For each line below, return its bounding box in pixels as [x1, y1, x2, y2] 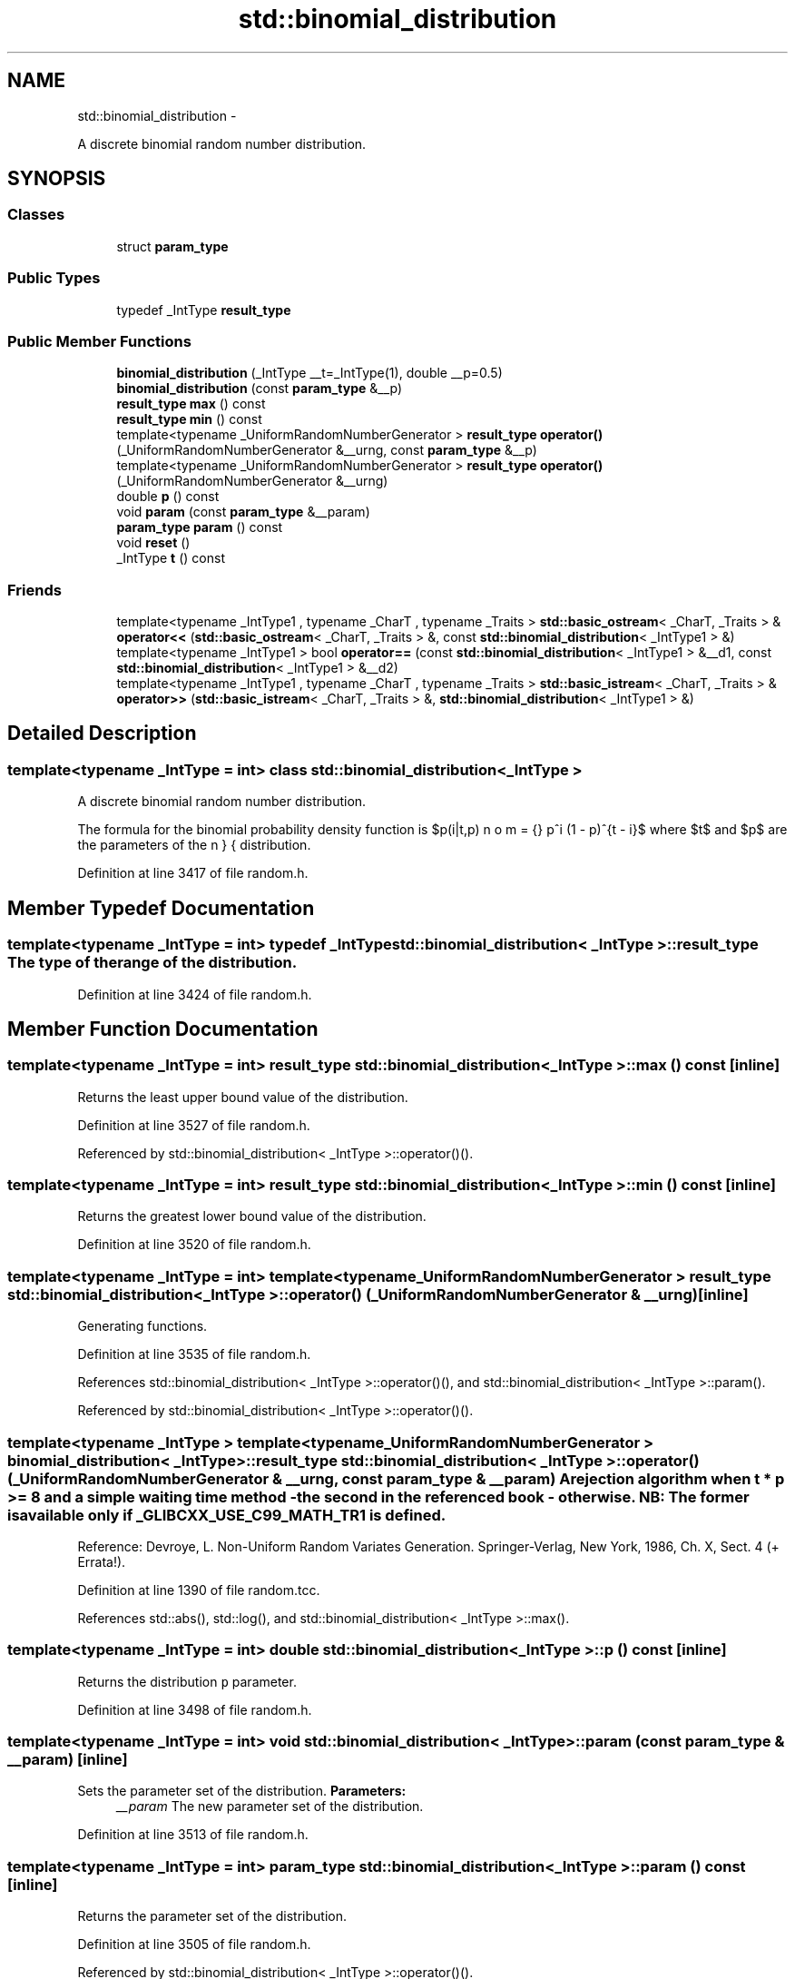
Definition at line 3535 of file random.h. [77, 1346, 311, 1363]
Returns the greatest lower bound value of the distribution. [77, 1208, 427, 1225]
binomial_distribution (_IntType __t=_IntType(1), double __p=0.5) [116, 365, 503, 381]
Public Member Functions [7, 331, 191, 350]
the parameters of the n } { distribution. [77, 837, 311, 853]
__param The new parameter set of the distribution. [116, 1798, 424, 1815]
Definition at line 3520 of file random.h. [77, 1236, 311, 1253]
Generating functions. [77, 1318, 208, 1334]
